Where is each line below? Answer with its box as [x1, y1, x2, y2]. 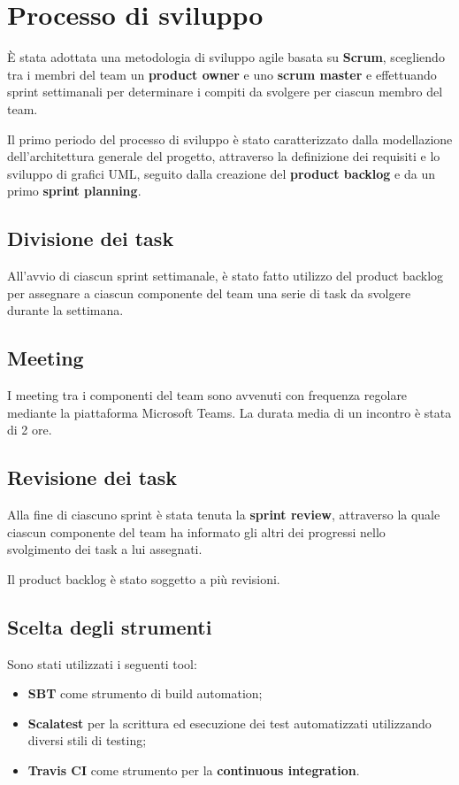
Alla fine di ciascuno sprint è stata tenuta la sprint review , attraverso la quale [7, 505, 440, 524]
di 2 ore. [7, 420, 52, 439]
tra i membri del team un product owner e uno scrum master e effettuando [7, 65, 437, 83]
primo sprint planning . [7, 181, 142, 200]
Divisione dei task [7, 225, 174, 252]
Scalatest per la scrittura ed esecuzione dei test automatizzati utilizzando [27, 713, 432, 732]
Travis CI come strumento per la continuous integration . [27, 761, 360, 779]
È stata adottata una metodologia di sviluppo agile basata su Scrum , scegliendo [7, 48, 445, 66]
